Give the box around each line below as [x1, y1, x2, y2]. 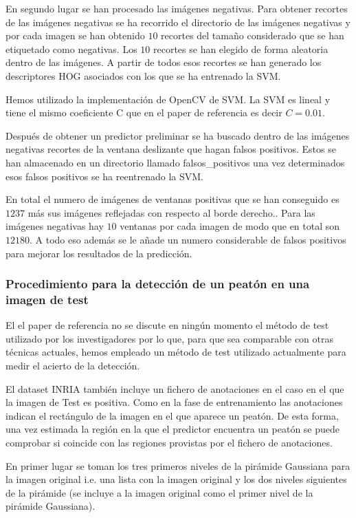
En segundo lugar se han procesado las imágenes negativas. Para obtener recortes [5, 1, 348, 15]
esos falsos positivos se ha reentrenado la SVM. [5, 169, 203, 183]
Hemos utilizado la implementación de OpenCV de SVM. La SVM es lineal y [5, 91, 331, 106]
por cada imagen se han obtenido [5, 28, 145, 43]
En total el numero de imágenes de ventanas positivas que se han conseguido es [5, 192, 340, 206]
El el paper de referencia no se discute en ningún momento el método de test [5, 318, 329, 332]
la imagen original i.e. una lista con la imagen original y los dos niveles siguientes [5, 472, 347, 486]
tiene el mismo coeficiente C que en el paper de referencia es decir [5, 105, 282, 120]
